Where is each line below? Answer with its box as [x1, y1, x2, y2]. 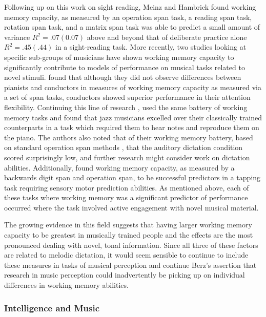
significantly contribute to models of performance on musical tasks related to [4, 61, 245, 72]
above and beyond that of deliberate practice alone [87, 31, 247, 42]
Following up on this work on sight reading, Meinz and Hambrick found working [4, 2, 256, 12]
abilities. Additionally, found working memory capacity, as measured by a [4, 162, 235, 173]
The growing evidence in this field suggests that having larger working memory [4, 219, 252, 230]
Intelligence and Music [4, 301, 100, 314]
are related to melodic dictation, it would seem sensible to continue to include [4, 249, 249, 260]
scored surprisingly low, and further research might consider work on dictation [4, 152, 250, 162]
